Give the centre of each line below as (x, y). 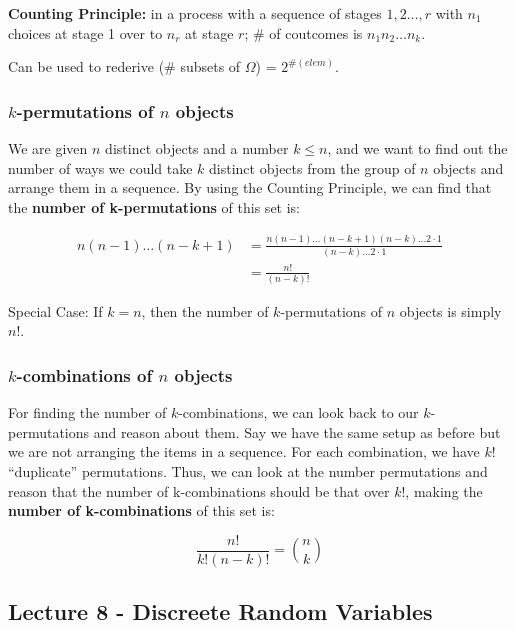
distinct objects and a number (197, 148)
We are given (48, 148)
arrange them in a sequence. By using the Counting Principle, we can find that (250, 187)
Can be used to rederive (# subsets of (124, 66)
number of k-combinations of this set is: (141, 510)
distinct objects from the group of (312, 167)
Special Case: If (55, 310)
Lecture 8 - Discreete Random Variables (220, 611)
